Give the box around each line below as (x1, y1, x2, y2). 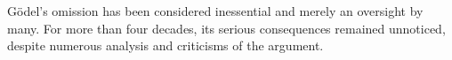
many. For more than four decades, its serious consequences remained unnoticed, (7, 19, 446, 37)
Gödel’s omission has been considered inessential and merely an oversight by (7, 2, 424, 19)
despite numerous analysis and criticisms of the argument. (7, 36, 324, 55)
